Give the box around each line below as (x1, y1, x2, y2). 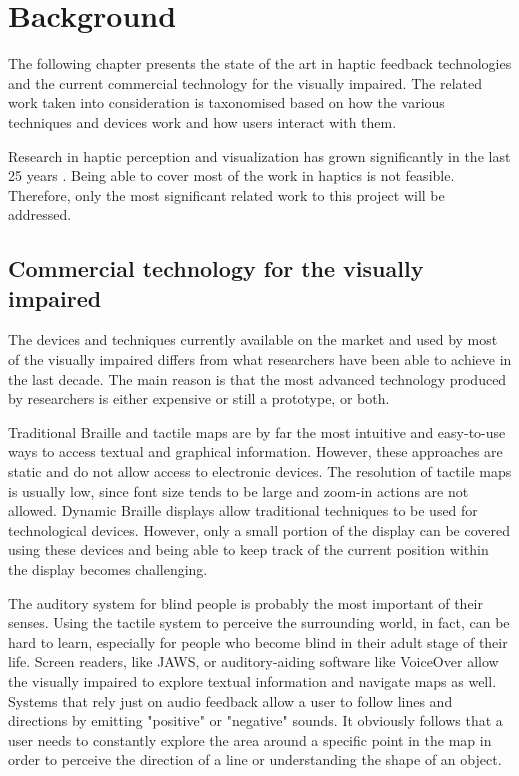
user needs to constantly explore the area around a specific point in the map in (8, 729, 492, 750)
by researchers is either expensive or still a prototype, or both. (8, 388, 390, 409)
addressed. (8, 204, 72, 225)
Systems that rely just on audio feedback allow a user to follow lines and (8, 690, 453, 711)
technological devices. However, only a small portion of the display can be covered (8, 519, 510, 540)
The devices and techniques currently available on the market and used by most (8, 329, 498, 350)
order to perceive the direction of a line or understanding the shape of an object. (8, 749, 502, 770)
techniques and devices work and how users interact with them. (8, 111, 397, 132)
